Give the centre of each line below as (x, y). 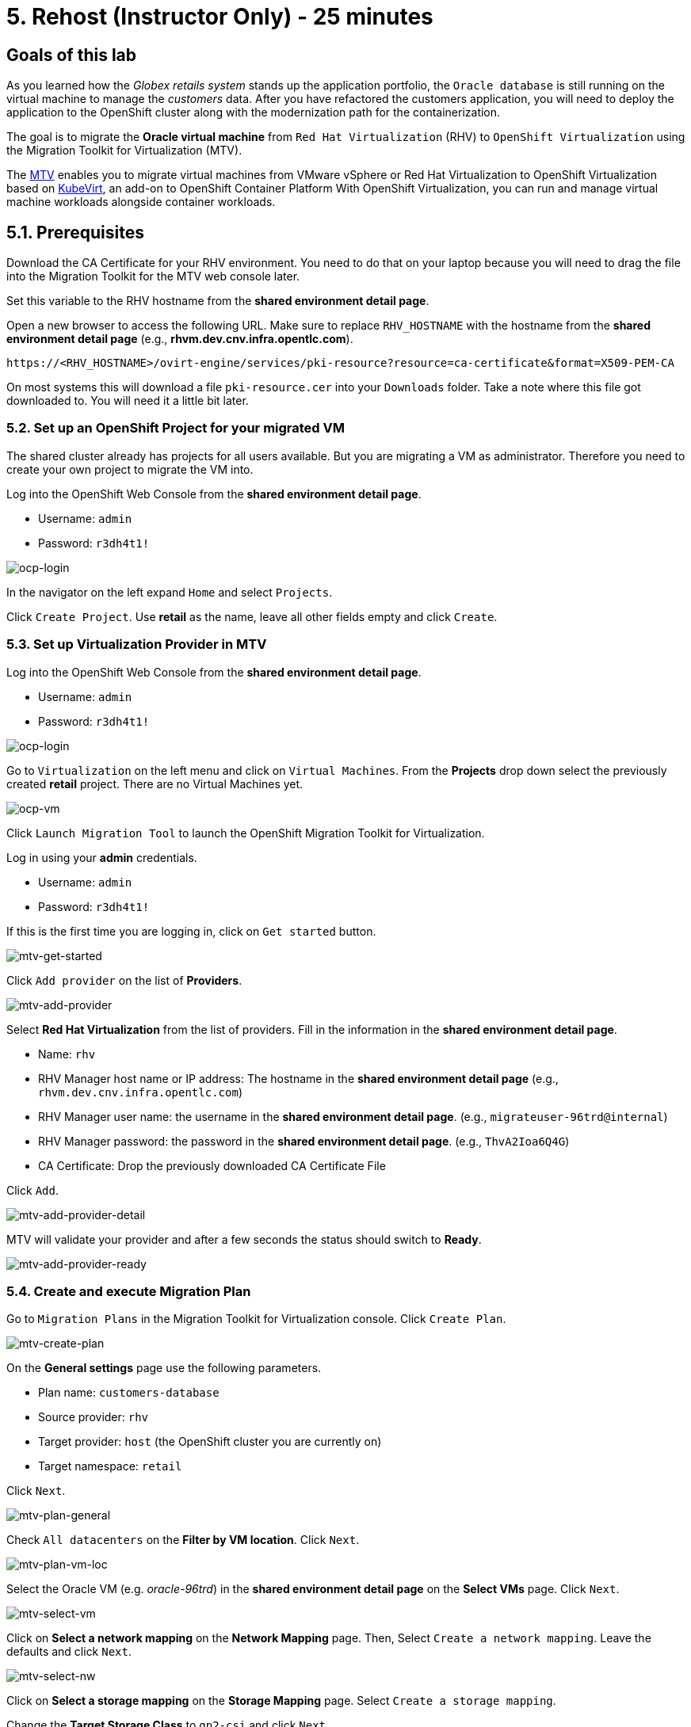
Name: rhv (67, 1054)
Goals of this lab (72, 55)
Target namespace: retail (110, 1466)
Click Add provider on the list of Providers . (124, 980)
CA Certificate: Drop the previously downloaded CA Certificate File (212, 1165)
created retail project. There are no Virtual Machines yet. (155, 783)
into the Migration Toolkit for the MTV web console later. (153, 276)
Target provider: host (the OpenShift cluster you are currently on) (210, 1442)
